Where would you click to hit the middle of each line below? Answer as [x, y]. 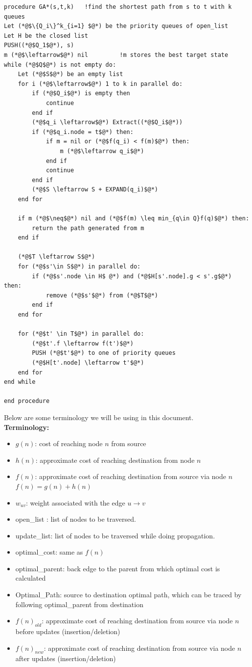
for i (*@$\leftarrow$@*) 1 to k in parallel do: [100, 84]
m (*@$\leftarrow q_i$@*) [102, 151]
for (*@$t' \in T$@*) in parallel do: [81, 334]
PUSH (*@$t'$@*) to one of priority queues [104, 353]
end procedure [27, 401]
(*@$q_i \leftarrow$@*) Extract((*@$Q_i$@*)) [107, 122]
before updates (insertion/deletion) [68, 631]
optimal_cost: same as [49, 552]
